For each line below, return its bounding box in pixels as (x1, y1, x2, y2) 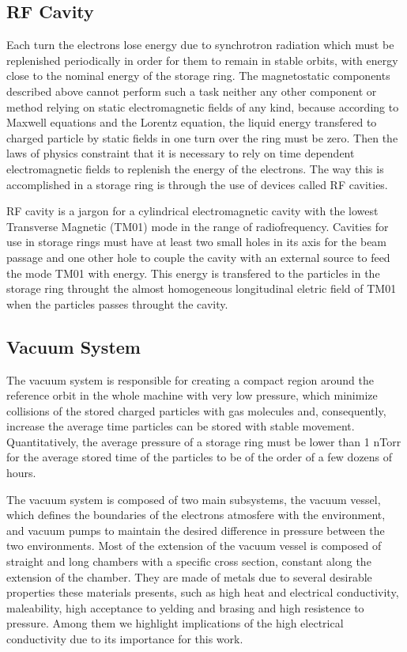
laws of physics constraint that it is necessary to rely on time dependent (6, 145, 355, 161)
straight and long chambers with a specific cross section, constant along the (6, 553, 371, 570)
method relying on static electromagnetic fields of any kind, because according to (6, 98, 399, 115)
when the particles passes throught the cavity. (6, 295, 228, 312)
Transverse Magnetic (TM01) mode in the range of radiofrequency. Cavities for (6, 218, 389, 234)
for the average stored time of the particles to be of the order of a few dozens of (6, 449, 393, 465)
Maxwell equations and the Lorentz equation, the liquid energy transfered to (6, 114, 377, 131)
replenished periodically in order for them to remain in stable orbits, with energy (6, 51, 398, 68)
